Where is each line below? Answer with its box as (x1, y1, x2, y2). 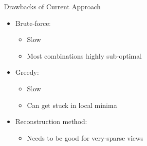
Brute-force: (15, 18, 51, 28)
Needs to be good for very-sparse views (27, 132, 144, 143)
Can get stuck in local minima (27, 100, 117, 110)
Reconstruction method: (15, 116, 87, 126)
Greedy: (15, 67, 39, 77)
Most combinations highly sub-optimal (27, 50, 142, 61)
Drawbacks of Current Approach (4, 1, 101, 11)
